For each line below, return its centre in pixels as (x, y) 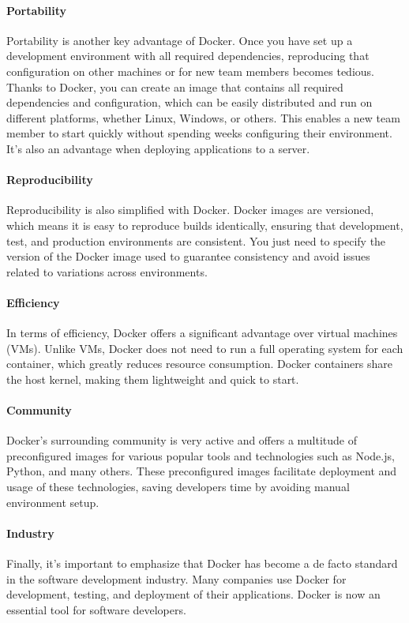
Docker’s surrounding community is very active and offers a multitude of (182, 440)
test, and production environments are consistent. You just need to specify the (196, 240)
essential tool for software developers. (96, 609)
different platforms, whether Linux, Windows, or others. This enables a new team (203, 117)
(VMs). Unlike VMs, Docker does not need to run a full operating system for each (205, 348)
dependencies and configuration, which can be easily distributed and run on (189, 102)
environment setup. (53, 502)
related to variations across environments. (107, 271)
